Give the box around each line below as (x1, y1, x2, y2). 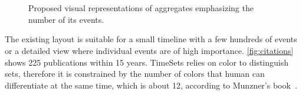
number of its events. (28, 13, 104, 25)
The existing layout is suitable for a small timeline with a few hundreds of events (5, 33, 297, 45)
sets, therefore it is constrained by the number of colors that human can (5, 67, 265, 80)
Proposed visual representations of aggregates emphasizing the (28, 2, 254, 14)
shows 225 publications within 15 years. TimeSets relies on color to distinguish (5, 56, 288, 68)
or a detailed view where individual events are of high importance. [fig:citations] (5, 44, 294, 56)
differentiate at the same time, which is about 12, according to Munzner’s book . (5, 79, 297, 91)
